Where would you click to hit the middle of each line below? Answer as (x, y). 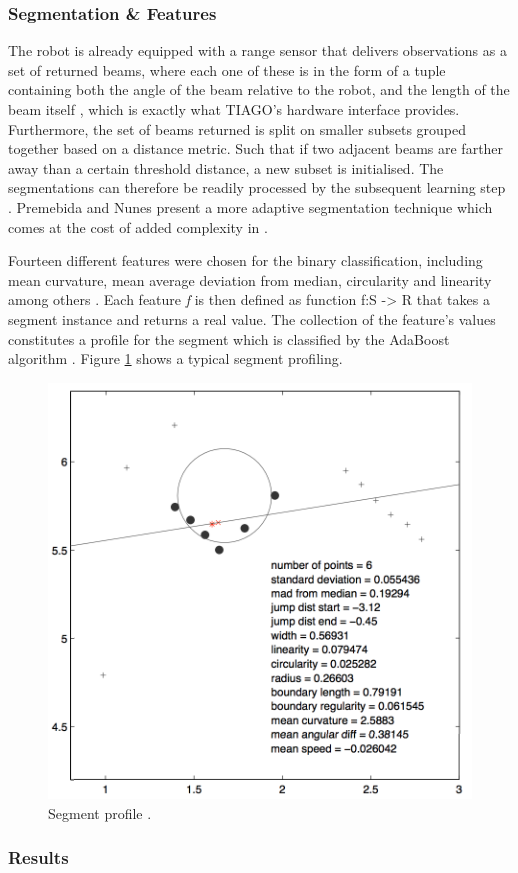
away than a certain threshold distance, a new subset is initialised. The (226, 167)
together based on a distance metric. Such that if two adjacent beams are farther (256, 148)
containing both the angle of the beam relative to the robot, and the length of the (259, 89)
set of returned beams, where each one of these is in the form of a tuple (227, 69)
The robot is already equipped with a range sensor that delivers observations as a (257, 50)
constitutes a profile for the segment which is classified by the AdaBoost (229, 338)
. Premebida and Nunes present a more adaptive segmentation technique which (250, 206)
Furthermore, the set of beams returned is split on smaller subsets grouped (237, 128)
